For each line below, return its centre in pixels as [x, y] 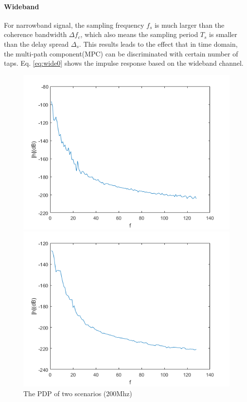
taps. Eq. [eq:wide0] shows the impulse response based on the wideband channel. [124, 63]
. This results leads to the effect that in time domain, [158, 44]
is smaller [223, 34]
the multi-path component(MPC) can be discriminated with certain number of [121, 53]
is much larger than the [189, 25]
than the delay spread [36, 44]
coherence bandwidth [35, 34]
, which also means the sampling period [139, 34]
